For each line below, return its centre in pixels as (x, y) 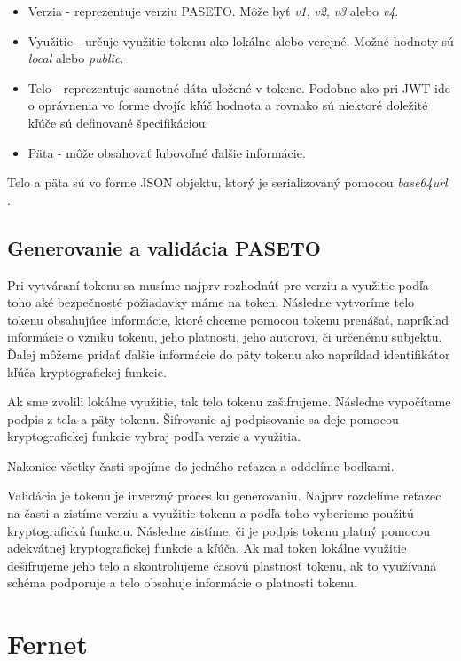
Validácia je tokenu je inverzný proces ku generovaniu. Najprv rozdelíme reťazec (224, 496)
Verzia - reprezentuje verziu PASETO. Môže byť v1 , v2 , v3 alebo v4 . (213, 11)
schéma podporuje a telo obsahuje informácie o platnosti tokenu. (183, 582)
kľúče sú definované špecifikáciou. (118, 122)
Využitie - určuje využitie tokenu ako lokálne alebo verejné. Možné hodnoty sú (241, 40)
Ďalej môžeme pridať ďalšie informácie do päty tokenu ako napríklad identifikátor (229, 354)
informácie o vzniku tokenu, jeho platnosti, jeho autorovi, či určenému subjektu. (225, 337)
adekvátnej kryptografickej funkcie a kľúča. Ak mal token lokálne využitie (207, 548)
